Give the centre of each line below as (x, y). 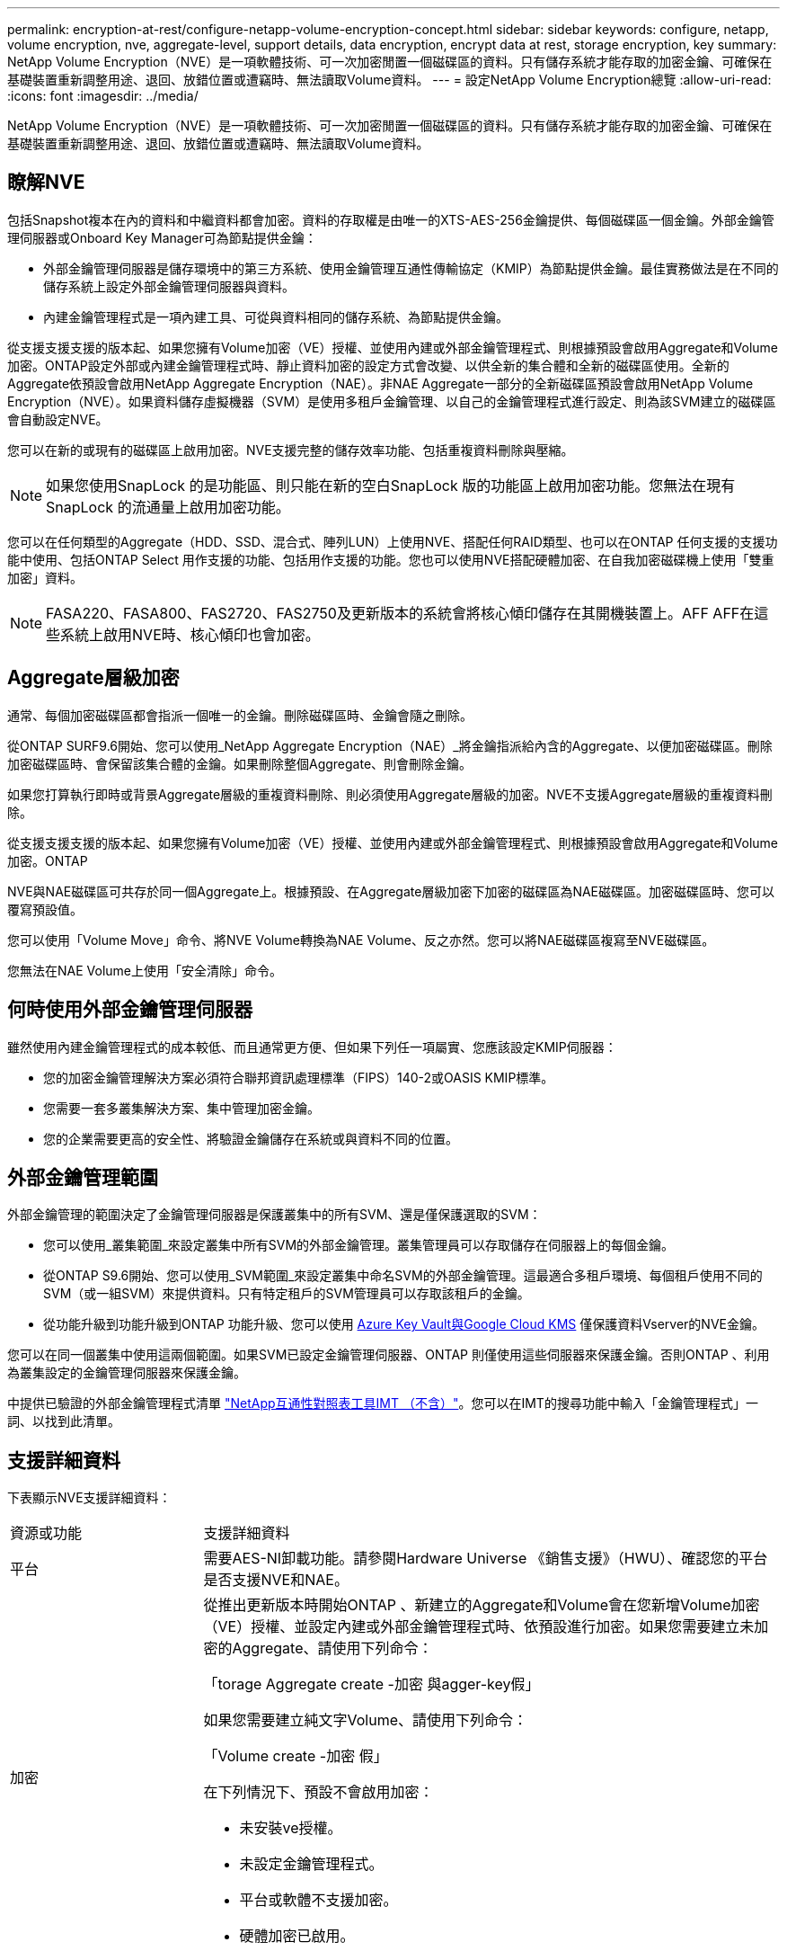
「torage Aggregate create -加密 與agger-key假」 (371, 1684)
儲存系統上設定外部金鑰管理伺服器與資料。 (169, 286)
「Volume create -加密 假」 (296, 1756)
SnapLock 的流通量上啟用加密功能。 (168, 507)
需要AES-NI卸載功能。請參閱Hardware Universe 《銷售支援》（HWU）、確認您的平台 (486, 1559)
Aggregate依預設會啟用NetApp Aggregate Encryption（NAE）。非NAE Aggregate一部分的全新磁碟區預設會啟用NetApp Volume (380, 383)
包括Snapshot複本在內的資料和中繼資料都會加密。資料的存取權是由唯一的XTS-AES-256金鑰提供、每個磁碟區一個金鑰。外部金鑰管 (391, 219)
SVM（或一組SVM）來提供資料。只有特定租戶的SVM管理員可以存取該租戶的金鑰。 (287, 1294)
